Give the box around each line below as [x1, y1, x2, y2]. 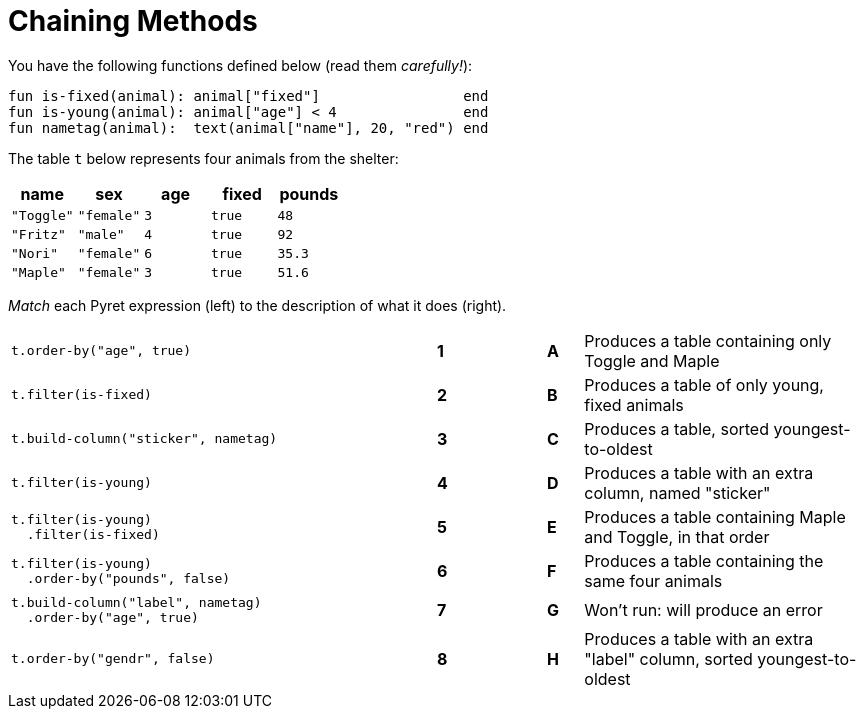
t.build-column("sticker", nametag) [11, 431, 278, 447]
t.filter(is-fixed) [11, 387, 152, 403]
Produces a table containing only [584, 330, 832, 351]
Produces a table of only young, [584, 374, 824, 395]
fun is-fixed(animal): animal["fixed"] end [8, 87, 489, 104]
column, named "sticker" [584, 482, 771, 503]
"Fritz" [11, 226, 66, 242]
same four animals [584, 570, 723, 591]
